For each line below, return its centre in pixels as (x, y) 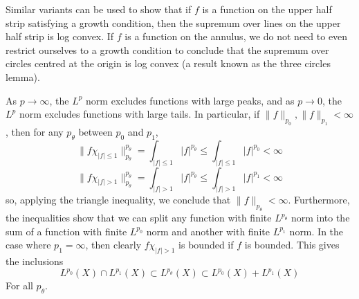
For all (19, 286)
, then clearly (113, 245)
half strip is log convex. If (60, 36)
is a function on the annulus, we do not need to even (236, 36)
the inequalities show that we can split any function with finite (139, 218)
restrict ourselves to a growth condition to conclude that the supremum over (167, 49)
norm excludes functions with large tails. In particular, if (139, 114)
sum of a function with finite (66, 231)
